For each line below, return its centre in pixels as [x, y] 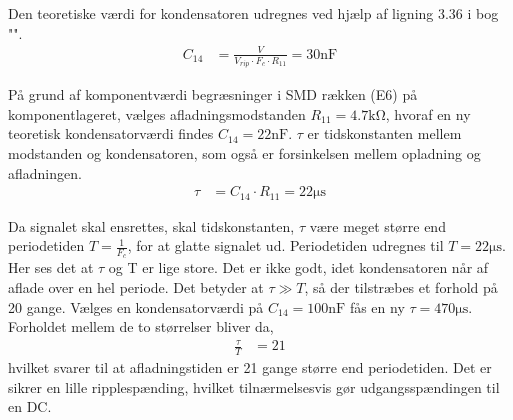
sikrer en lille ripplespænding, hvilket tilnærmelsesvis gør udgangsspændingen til [254, 386]
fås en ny [377, 306]
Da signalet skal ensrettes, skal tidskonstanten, [151, 225]
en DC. [30, 406]
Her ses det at [51, 267]
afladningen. [45, 172]
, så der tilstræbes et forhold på [401, 287]
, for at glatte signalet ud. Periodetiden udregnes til [285, 245]
